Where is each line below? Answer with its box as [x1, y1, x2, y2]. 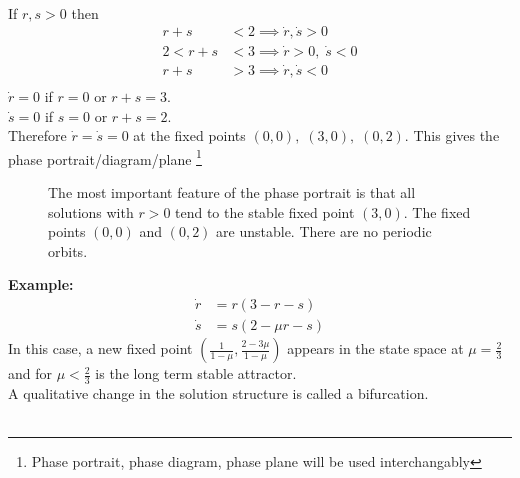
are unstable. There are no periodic [216, 221, 432, 242]
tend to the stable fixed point [175, 201, 355, 222]
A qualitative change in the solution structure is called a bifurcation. [8, 382, 429, 403]
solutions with [48, 201, 134, 222]
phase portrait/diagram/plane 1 [8, 145, 202, 169]
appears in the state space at [287, 338, 464, 359]
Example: [8, 274, 74, 295]
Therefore [8, 125, 67, 146]
